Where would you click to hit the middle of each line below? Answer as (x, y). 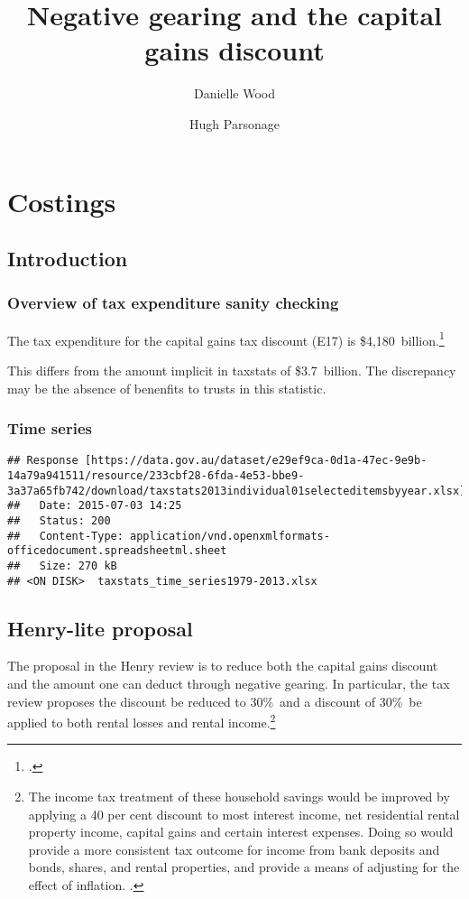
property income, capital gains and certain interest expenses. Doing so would (241, 832)
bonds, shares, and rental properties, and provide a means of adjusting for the (244, 867)
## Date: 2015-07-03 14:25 (95, 506)
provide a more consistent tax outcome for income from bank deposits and (234, 849)
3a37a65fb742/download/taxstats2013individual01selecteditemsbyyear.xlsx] (237, 491)
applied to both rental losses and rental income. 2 (142, 721)
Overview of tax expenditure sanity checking (173, 303)
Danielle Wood (234, 93)
